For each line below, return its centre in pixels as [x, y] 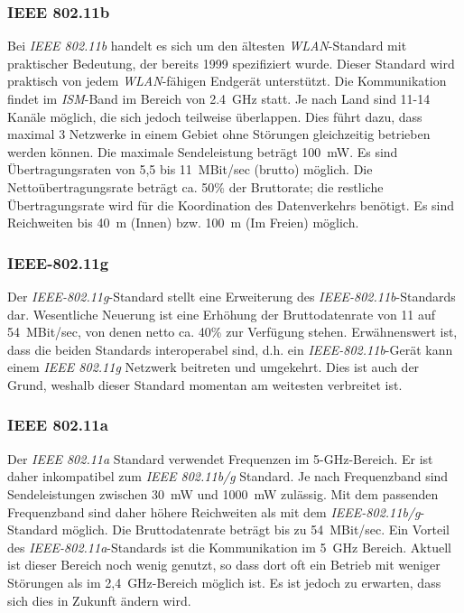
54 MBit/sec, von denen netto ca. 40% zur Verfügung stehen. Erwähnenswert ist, [232, 332]
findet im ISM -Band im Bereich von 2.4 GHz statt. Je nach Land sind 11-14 [219, 98]
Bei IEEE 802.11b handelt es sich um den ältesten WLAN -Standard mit [207, 46]
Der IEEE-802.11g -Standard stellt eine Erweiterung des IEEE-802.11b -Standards [232, 296]
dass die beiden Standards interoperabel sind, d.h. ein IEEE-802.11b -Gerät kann [230, 349]
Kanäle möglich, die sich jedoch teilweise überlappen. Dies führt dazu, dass [215, 116]
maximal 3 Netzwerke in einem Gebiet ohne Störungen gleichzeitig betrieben [219, 134]
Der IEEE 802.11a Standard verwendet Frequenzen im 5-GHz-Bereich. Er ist [220, 458]
